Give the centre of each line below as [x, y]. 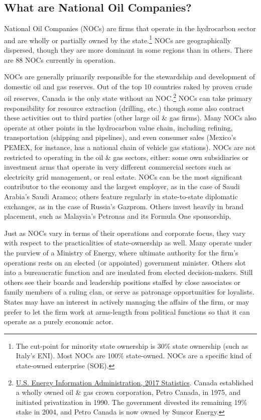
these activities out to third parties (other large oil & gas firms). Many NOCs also [130, 118]
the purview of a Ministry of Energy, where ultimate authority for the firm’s [121, 252]
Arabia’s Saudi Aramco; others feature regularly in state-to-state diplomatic [121, 196]
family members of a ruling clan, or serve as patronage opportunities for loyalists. [129, 292]
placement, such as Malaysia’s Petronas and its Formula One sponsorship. [118, 216]
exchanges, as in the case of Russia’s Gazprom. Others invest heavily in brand [124, 206]
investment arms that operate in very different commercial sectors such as [118, 167]
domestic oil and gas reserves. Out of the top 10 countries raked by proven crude [128, 86]
